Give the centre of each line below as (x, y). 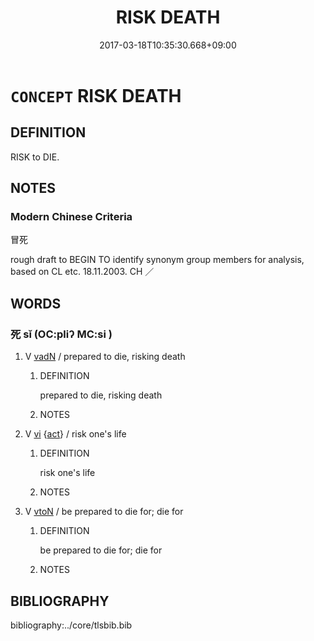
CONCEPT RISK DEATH (96, 95)
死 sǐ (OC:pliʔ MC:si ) (61, 334)
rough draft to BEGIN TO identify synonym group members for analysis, (157, 260)
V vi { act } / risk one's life (75, 434)
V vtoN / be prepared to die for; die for (104, 512)
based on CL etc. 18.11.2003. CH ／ (82, 272)
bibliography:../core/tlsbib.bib (71, 625)
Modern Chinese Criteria (71, 217)
